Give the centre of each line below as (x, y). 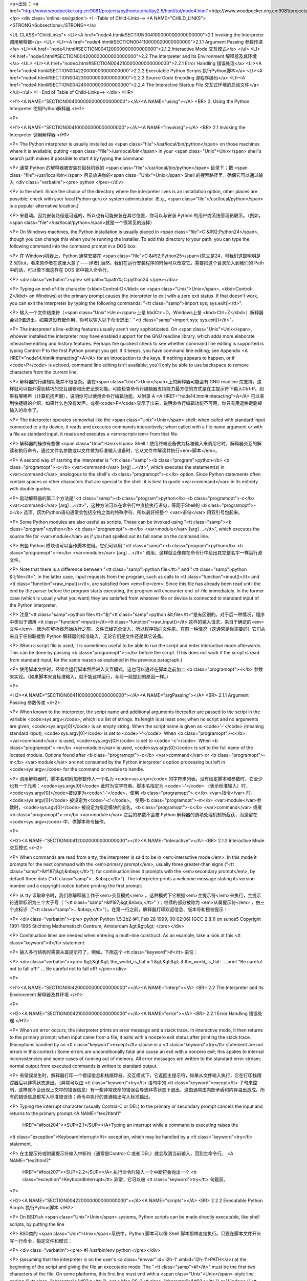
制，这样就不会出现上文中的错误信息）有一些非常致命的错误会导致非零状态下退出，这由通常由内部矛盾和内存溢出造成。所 (137, 1089)
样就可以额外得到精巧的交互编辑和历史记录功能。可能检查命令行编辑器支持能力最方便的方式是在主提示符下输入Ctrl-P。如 (137, 389)
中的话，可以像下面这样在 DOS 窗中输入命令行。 (60, 270)
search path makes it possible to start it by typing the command (77, 158)
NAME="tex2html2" (30, 1161)
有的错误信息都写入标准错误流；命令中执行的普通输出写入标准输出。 (81, 1097)
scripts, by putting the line (37, 1224)
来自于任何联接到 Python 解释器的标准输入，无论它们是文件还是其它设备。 (88, 636)
